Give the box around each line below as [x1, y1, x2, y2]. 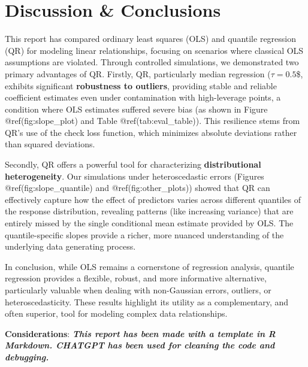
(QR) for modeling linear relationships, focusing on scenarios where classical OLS [5, 44, 304, 56]
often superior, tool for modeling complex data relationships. [5, 307, 228, 320]
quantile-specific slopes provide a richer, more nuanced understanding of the [5, 228, 284, 241]
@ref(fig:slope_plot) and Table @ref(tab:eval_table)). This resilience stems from [5, 114, 300, 127]
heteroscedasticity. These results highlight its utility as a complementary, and [5, 295, 289, 308]
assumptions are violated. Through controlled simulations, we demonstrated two [5, 56, 299, 68]
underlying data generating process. [5, 240, 136, 253]
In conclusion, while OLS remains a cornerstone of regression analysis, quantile [5, 260, 294, 272]
